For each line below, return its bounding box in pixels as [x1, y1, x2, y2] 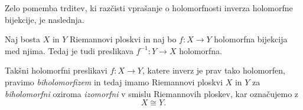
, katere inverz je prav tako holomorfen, [142, 64, 285, 76]
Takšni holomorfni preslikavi [5, 64, 107, 76]
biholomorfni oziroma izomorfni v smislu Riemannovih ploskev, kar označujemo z [5, 87, 299, 99]
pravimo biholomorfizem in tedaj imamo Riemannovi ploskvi [5, 75, 223, 88]
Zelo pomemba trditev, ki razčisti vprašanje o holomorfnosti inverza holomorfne [5, 2, 293, 14]
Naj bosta [5, 33, 40, 45]
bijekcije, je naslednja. [5, 13, 84, 25]
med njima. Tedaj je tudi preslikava [5, 44, 133, 56]
